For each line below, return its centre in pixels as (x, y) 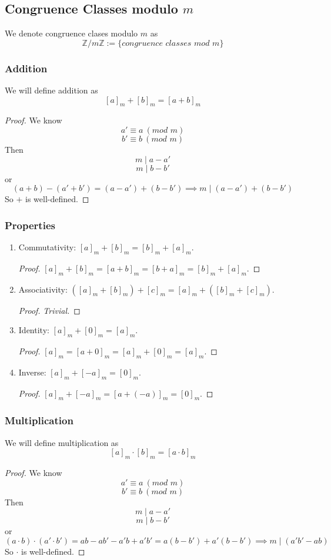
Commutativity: (47, 247)
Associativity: (43, 289)
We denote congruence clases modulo (71, 33)
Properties (30, 225)
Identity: (34, 330)
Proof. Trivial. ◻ (49, 310)
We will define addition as (51, 90)
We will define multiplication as (62, 442)
